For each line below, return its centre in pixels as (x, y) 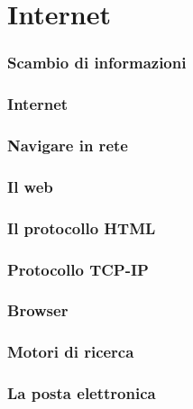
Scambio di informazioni (97, 63)
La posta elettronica (82, 393)
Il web (30, 186)
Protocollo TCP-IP (78, 269)
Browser (38, 310)
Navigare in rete (68, 145)
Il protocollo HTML (82, 227)
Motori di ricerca (71, 352)
